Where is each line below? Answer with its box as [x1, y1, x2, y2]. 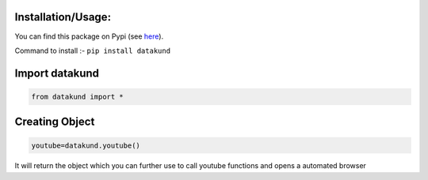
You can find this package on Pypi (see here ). [14, 32, 164, 41]
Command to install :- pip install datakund [14, 46, 170, 55]
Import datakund [14, 66, 99, 80]
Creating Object [14, 115, 95, 129]
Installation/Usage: [14, 10, 111, 24]
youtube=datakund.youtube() [31, 141, 140, 150]
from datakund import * [31, 92, 124, 101]
